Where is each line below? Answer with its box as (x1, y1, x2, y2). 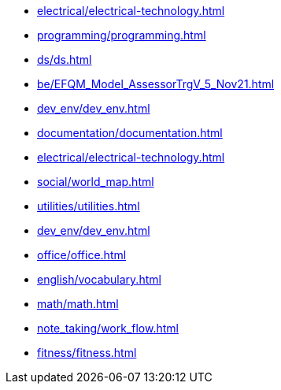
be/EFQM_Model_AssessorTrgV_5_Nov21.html (37, 77, 275, 91)
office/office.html (37, 248, 127, 262)
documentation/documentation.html (37, 126, 223, 139)
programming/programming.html (37, 28, 206, 42)
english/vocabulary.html (37, 273, 161, 286)
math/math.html (37, 297, 119, 310)
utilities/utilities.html (37, 199, 140, 213)
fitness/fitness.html (37, 346, 137, 359)
